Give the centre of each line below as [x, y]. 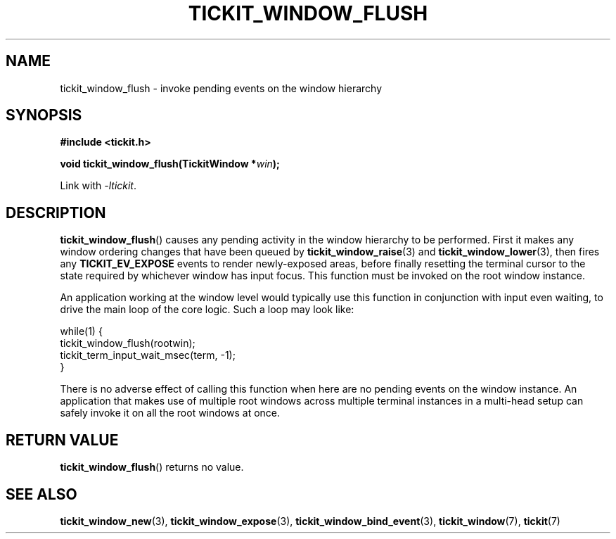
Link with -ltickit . [98, 186]
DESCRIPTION [56, 213]
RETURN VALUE [62, 440]
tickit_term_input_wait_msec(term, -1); [148, 355]
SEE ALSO [41, 494]
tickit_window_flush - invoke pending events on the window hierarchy [221, 88]
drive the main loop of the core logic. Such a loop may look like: [207, 310]
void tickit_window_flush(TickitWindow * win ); [170, 164]
